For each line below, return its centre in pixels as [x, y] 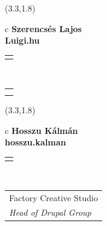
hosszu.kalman [36, 142]
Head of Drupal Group [50, 212]
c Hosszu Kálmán [41, 130]
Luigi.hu [22, 40]
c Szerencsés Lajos [44, 28]
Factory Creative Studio [53, 197]
